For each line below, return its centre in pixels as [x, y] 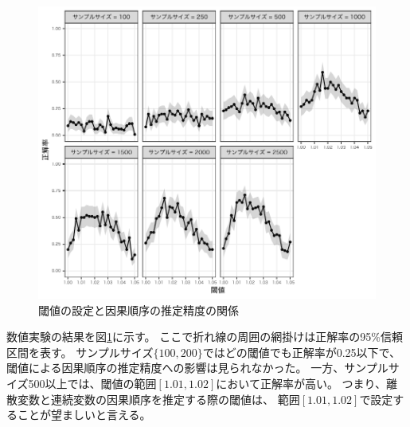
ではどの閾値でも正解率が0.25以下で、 [301, 352]
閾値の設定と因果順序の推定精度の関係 [139, 309]
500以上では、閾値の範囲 [92, 384]
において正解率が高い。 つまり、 [301, 384]
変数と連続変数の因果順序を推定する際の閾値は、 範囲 [158, 399]
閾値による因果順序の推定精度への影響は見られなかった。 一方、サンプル [197, 368]
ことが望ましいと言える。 [84, 415]
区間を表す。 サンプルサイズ [80, 352]
